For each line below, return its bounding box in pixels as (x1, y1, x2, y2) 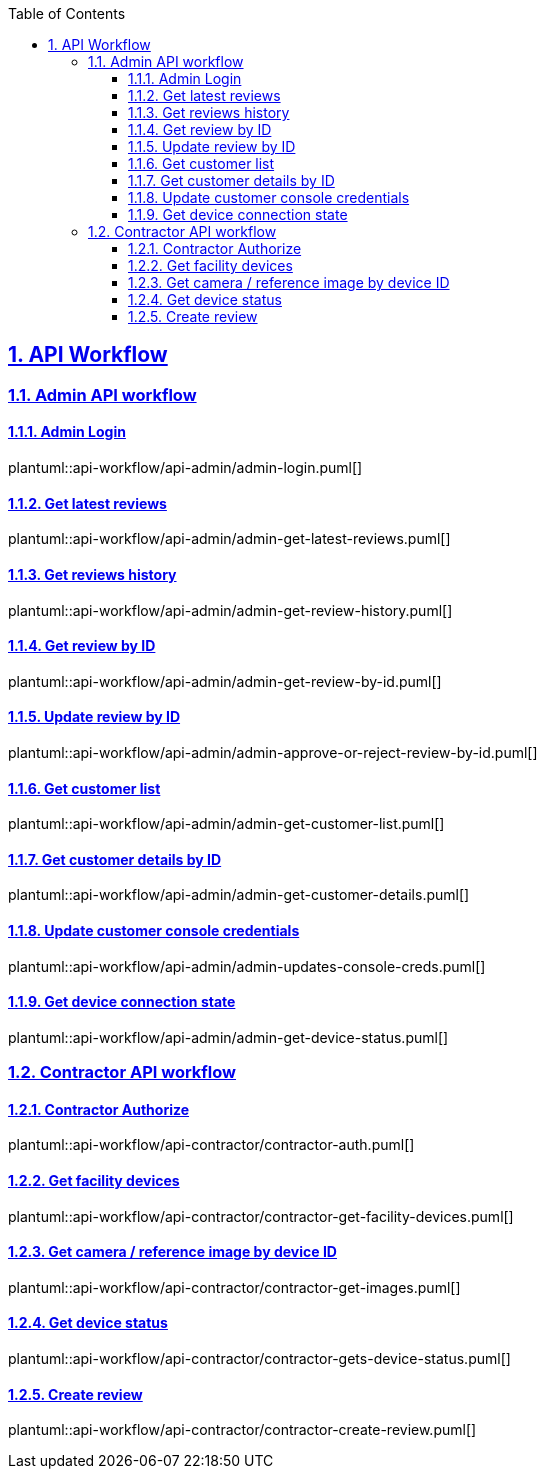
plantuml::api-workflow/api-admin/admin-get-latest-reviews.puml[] (8, 530, 451, 548)
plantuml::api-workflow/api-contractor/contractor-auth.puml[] (8, 1136, 415, 1154)
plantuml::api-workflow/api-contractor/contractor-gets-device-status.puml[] (8, 1350, 511, 1368)
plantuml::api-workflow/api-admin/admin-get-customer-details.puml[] (8, 886, 470, 904)
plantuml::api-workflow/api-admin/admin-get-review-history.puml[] (8, 601, 453, 619)
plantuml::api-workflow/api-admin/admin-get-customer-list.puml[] (8, 815, 445, 833)
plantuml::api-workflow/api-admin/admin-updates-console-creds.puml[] (8, 957, 486, 975)
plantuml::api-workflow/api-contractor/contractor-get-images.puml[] (8, 1278, 461, 1296)
